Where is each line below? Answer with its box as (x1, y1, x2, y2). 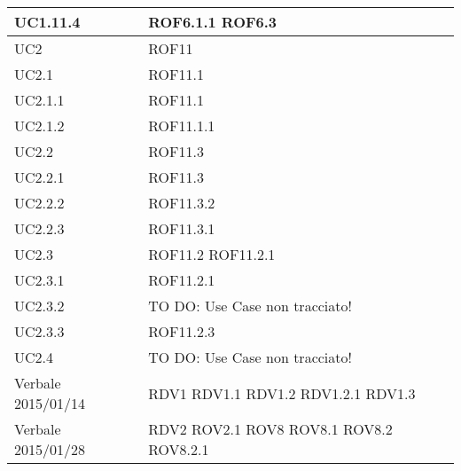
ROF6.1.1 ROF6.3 (148, 12, 277, 32)
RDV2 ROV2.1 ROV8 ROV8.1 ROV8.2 (148, 419, 393, 439)
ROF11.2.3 (148, 321, 215, 341)
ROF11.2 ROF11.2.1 (148, 244, 276, 264)
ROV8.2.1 (148, 439, 209, 459)
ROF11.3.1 (148, 218, 215, 239)
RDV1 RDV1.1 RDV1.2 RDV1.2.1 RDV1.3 (148, 382, 416, 404)
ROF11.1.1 (148, 115, 215, 136)
